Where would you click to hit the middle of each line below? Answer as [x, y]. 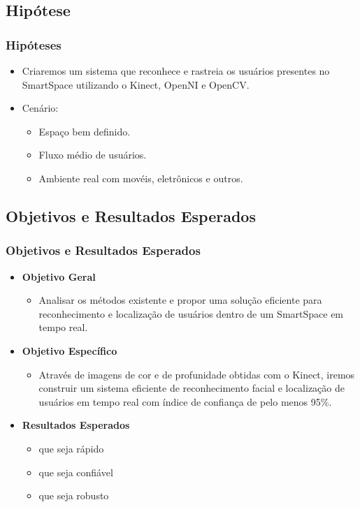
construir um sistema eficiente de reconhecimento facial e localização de [192, 388]
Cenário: [40, 108]
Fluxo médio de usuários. [93, 155]
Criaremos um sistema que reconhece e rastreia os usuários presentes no [176, 71]
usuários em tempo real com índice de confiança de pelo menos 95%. [185, 401]
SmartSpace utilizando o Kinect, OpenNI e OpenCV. [136, 84]
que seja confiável [76, 472]
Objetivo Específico [70, 350]
